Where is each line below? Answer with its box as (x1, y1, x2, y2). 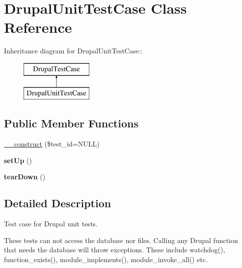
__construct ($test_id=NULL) (4, 139, 100, 149)
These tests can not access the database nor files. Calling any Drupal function (4, 235, 238, 245)
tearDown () (4, 171, 46, 182)
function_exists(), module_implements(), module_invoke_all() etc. (4, 254, 208, 265)
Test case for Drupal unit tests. (4, 219, 98, 229)
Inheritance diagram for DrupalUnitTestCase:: (4, 46, 143, 56)
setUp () (4, 155, 32, 165)
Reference (4, 17, 72, 37)
